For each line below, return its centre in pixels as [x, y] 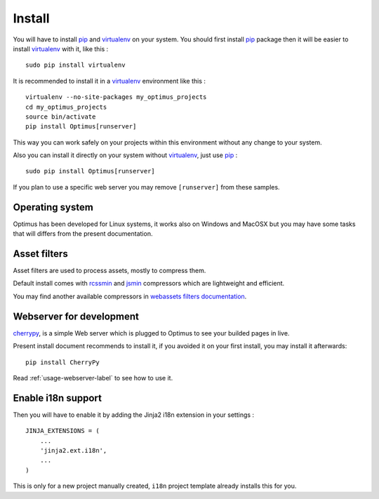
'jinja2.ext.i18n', [73, 450]
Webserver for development [76, 316]
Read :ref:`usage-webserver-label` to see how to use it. [93, 378]
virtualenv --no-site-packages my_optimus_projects [116, 97]
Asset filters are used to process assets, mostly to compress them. [109, 271]
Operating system [53, 207]
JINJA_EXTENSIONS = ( [62, 431]
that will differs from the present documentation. [83, 234]
